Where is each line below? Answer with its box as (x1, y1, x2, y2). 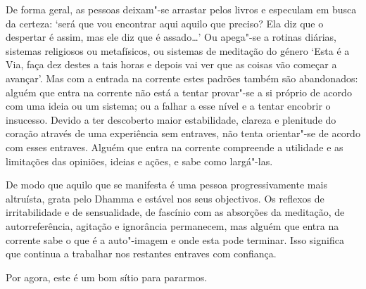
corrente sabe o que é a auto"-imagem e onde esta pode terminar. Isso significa (6, 232, 344, 247)
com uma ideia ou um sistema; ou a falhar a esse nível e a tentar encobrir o (6, 98, 331, 113)
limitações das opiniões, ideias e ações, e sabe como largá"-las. (6, 153, 273, 168)
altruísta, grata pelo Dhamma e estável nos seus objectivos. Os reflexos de (6, 191, 324, 205)
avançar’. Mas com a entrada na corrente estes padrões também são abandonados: (6, 70, 358, 85)
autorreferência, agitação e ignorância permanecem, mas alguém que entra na (6, 218, 339, 233)
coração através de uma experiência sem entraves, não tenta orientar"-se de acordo (6, 126, 360, 141)
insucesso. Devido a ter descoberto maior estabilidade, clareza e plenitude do (6, 112, 336, 127)
